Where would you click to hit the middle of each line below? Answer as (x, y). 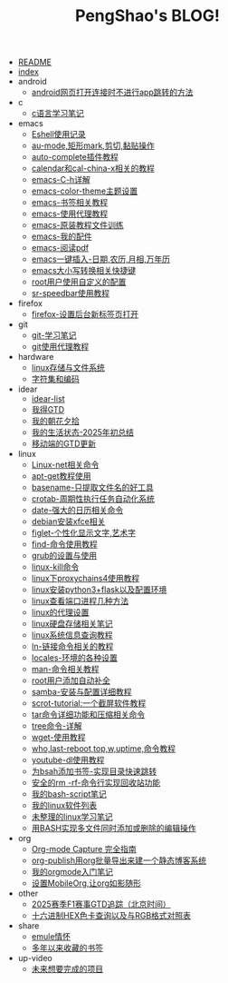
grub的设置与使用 (64, 556)
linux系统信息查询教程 (72, 635)
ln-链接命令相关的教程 (72, 647)
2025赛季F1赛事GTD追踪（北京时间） (101, 904)
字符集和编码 (55, 379)
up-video (35, 958)
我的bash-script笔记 (69, 794)
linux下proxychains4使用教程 (85, 579)
